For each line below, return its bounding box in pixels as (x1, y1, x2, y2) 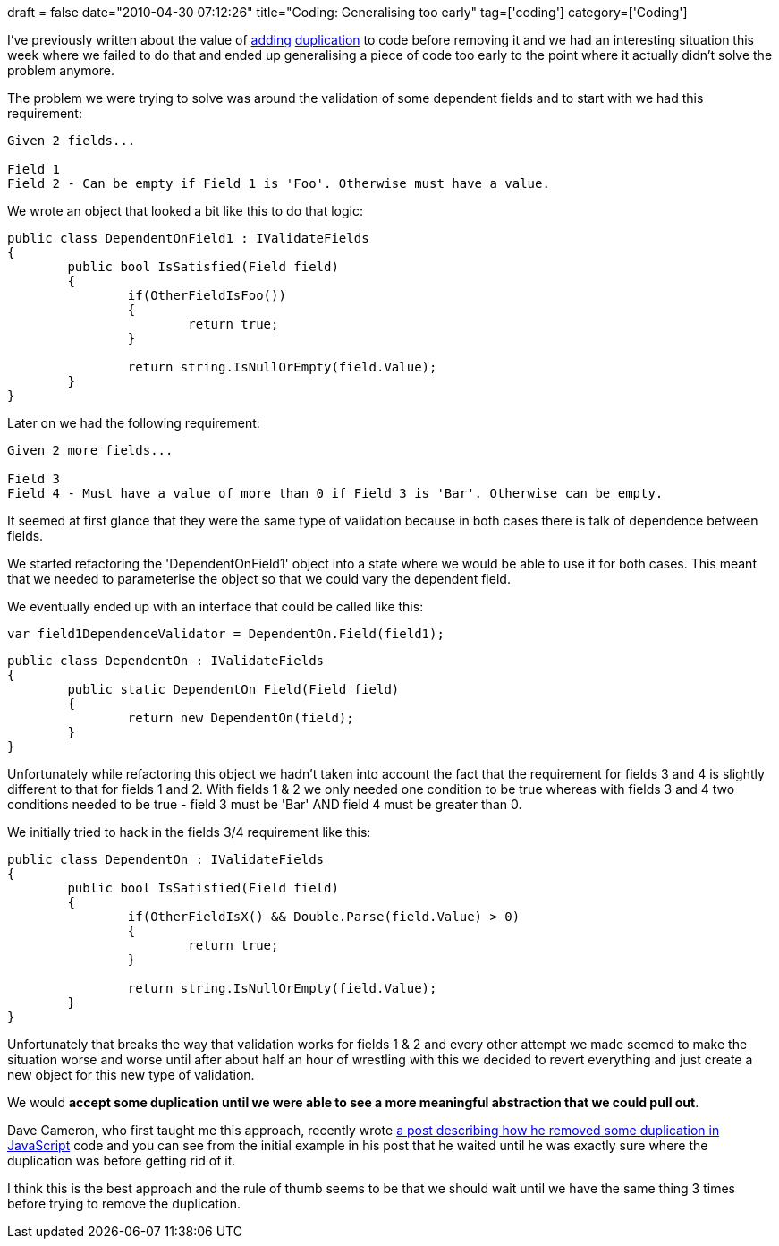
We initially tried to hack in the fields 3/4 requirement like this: (7, 824, 371, 840)
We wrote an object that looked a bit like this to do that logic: (7, 203, 363, 218)
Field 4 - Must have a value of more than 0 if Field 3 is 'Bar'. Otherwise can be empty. (7, 486, 664, 500)
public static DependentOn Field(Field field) (67, 682, 400, 696)
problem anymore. (7, 63, 115, 78)
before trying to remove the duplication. (7, 1196, 241, 1211)
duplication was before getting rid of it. (7, 1153, 236, 1168)
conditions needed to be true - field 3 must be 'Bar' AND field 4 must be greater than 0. (7, 797, 522, 812)
